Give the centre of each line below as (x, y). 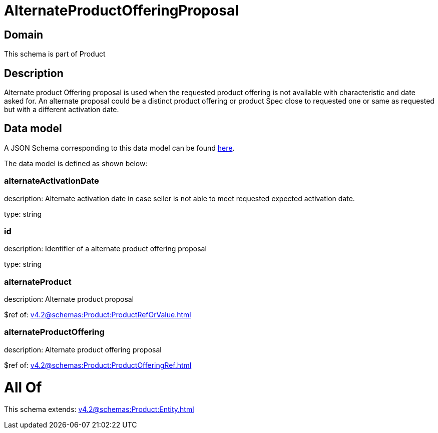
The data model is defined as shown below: (76, 163)
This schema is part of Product (55, 54)
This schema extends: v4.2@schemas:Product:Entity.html (99, 409)
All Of (23, 387)
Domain (24, 35)
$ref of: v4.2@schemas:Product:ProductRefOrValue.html (98, 315)
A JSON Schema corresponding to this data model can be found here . (119, 148)
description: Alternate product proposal (69, 299)
